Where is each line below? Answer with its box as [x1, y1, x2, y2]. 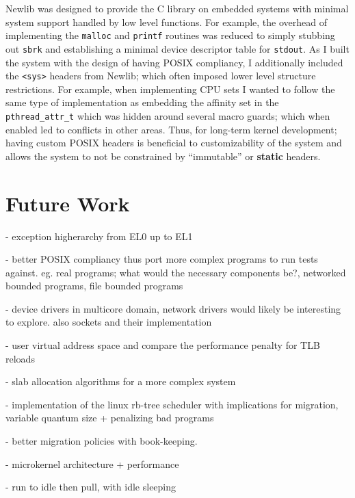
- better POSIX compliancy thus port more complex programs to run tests [5, 252, 318, 266]
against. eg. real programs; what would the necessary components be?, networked [5, 265, 346, 279]
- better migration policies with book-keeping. [5, 434, 198, 448]
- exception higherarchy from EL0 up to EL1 [5, 228, 193, 243]
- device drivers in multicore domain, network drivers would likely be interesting [5, 301, 341, 315]
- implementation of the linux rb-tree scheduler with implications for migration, [5, 397, 339, 411]
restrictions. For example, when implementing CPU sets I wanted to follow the [5, 81, 335, 96]
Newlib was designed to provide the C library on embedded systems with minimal [5, 1, 349, 15]
